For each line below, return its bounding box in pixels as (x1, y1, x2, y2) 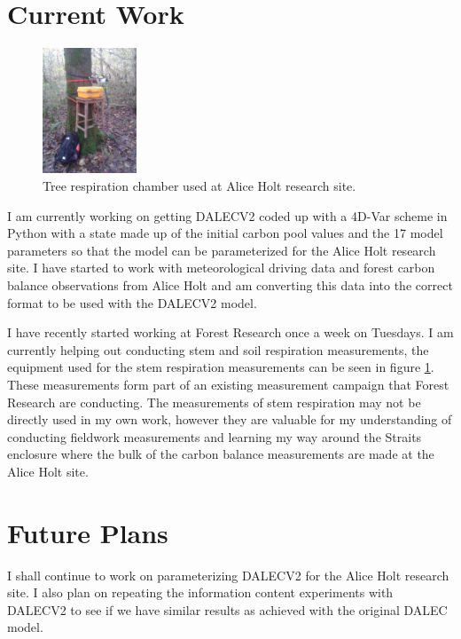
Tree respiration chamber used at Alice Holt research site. (43, 177, 356, 195)
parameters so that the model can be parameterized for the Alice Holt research (7, 241, 436, 259)
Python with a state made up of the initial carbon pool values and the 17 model (7, 224, 443, 242)
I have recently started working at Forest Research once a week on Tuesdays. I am (7, 323, 454, 342)
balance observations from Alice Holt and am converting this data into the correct (7, 276, 453, 295)
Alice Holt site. (7, 461, 89, 480)
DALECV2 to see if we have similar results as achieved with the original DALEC (7, 600, 448, 619)
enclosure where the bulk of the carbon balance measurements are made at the (7, 445, 434, 463)
